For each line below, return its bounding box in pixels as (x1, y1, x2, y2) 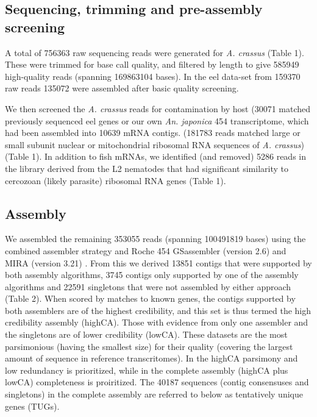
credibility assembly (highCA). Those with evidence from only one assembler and (5, 316, 308, 329)
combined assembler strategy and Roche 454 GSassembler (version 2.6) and (5, 244, 287, 257)
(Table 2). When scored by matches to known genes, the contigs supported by (5, 292, 296, 305)
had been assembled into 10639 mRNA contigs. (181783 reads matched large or (5, 126, 301, 139)
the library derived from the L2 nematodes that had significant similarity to (5, 162, 288, 174)
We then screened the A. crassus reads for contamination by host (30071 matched (5, 102, 311, 115)
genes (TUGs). (5, 399, 60, 412)
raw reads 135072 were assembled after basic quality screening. (5, 82, 239, 94)
